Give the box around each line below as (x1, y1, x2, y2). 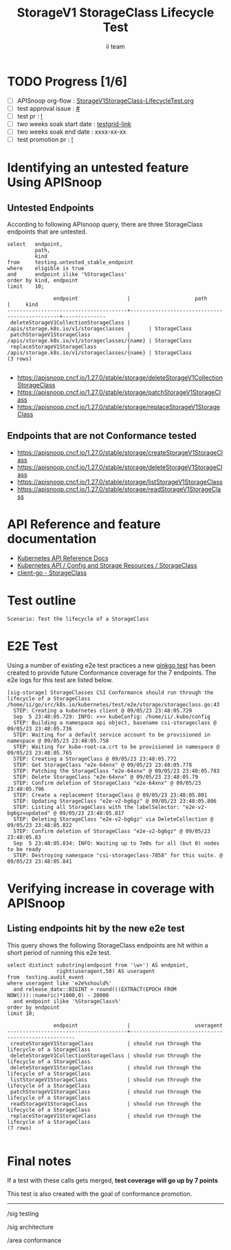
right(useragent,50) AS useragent (56, 967, 155, 974)
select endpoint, (7, 241, 63, 248)
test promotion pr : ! (16, 136, 74, 143)
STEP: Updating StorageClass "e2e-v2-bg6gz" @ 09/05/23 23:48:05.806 (13, 797, 217, 804)
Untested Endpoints (7, 202, 94, 214)
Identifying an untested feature (7, 160, 189, 176)
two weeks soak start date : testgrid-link (16, 119, 132, 128)
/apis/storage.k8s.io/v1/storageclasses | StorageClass (7, 325, 192, 332)
